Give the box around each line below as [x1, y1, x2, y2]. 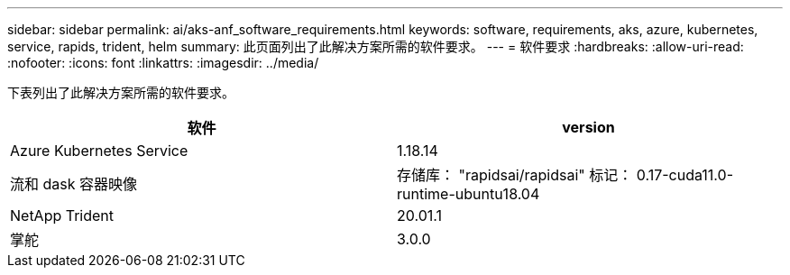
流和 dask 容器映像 [10, 175, 138, 193]
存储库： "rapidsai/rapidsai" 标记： [397, 166, 633, 184]
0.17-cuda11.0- [636, 166, 733, 184]
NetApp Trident [10, 206, 115, 225]
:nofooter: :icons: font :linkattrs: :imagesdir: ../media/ [7, 55, 319, 70]
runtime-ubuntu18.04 [397, 185, 540, 203]
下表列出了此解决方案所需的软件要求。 [7, 85, 234, 100]
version [562, 118, 615, 136]
